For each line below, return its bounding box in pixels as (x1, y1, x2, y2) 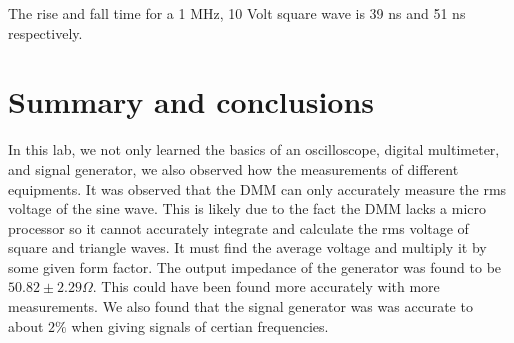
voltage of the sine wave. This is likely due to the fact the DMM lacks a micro (8, 198, 487, 219)
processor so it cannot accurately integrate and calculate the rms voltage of (8, 217, 469, 238)
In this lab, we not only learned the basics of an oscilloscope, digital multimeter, (8, 139, 500, 160)
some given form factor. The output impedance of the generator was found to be (8, 256, 502, 277)
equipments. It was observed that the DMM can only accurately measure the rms (8, 178, 507, 199)
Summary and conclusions (8, 81, 375, 122)
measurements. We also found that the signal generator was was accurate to (8, 296, 473, 317)
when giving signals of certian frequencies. (71, 315, 329, 336)
